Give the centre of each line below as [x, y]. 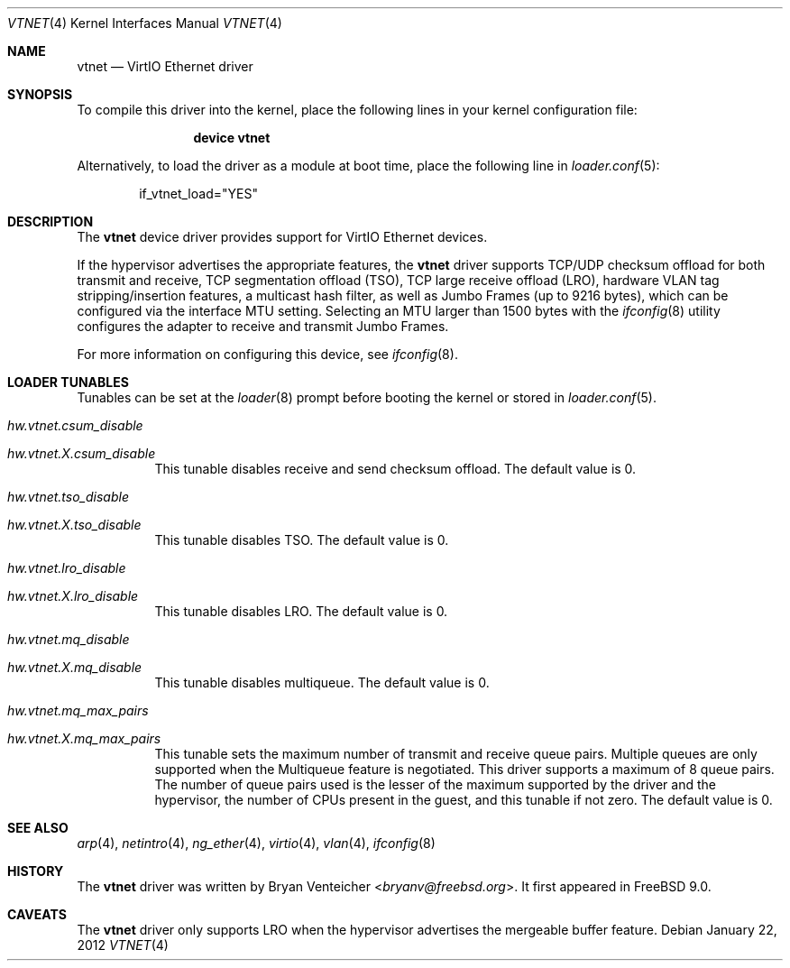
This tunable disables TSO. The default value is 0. [302, 540]
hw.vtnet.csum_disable [75, 425]
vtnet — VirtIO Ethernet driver [165, 66]
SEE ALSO [38, 828]
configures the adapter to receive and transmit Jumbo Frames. [263, 326]
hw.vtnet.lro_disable [67, 568]
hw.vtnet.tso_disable [68, 497]
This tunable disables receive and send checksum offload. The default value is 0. [395, 469]
